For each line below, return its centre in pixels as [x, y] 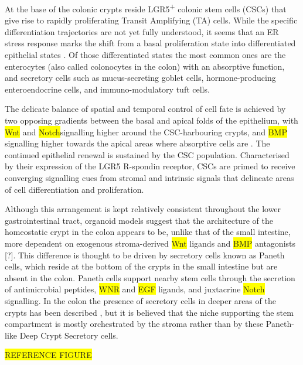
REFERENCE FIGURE [48, 355]
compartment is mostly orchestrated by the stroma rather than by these [134, 324]
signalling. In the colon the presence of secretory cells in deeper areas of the [140, 300]
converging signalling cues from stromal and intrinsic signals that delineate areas [149, 177]
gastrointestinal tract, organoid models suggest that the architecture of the [139, 220]
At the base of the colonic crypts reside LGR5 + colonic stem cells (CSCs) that [146, 8]
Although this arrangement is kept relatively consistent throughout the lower [143, 209]
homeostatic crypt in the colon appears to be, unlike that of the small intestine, [148, 232]
